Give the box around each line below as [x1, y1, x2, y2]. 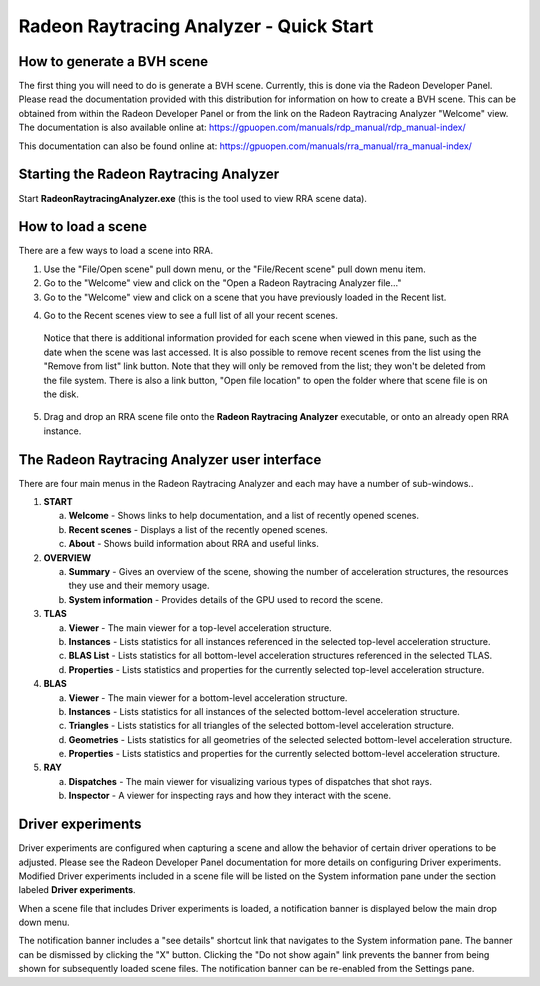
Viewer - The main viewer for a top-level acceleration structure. [68, 621, 332, 634]
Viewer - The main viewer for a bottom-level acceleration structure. [68, 691, 348, 704]
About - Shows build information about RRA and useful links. [68, 538, 320, 550]
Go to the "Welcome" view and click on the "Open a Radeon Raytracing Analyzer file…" [43, 277, 402, 289]
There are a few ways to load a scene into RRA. [18, 245, 214, 257]
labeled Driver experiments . [18, 884, 136, 896]
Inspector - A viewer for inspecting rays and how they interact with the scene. [68, 790, 392, 802]
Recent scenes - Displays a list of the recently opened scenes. [68, 523, 329, 535]
